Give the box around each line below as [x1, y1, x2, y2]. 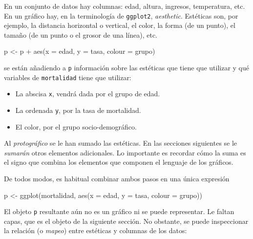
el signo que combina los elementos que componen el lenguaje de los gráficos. [4, 157, 233, 167]
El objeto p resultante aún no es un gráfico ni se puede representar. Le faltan [4, 206, 234, 217]
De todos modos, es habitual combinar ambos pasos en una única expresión [4, 174, 230, 184]
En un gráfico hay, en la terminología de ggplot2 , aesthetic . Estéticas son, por [4, 10, 238, 21]
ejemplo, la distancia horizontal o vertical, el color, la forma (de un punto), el [4, 20, 235, 30]
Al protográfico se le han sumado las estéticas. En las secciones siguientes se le [4, 138, 237, 148]
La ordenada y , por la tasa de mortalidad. [15, 105, 141, 115]
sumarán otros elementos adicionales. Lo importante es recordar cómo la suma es [4, 147, 246, 157]
